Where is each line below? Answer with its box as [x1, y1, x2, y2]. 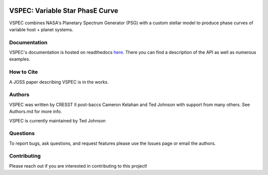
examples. [9, 56, 31, 62]
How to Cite [9, 68, 38, 75]
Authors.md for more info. [9, 109, 62, 115]
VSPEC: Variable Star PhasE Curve [9, 6, 119, 15]
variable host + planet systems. [9, 26, 73, 32]
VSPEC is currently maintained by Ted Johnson [9, 117, 106, 123]
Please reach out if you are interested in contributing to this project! [9, 163, 147, 169]
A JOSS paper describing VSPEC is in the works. [9, 79, 109, 85]
